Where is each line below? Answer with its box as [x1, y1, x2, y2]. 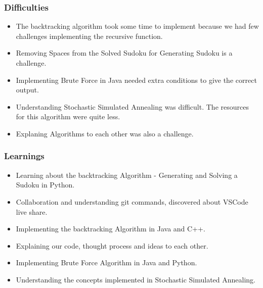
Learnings [4, 150, 45, 162]
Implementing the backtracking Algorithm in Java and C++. [16, 223, 205, 234]
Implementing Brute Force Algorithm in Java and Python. [16, 257, 197, 268]
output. [16, 84, 39, 95]
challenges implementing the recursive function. [16, 30, 163, 41]
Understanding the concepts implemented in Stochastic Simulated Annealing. [16, 274, 255, 284]
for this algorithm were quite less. [16, 111, 120, 122]
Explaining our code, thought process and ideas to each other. [16, 240, 208, 251]
